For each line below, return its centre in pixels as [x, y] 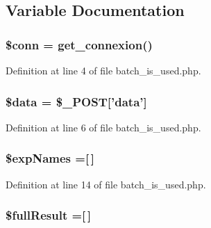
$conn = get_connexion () [79, 44]
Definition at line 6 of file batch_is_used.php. [103, 127]
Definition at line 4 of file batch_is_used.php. [103, 70]
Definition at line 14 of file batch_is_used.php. [106, 184]
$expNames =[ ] [50, 158]
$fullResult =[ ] [49, 215]
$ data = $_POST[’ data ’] [76, 101]
